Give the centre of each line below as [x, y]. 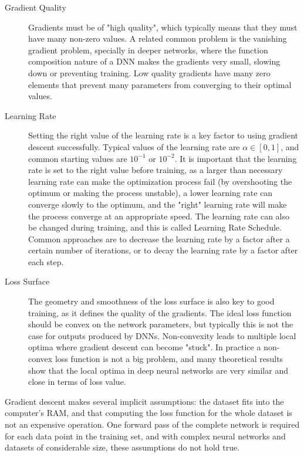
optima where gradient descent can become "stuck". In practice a [145, 347]
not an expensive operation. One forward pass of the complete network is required [152, 424]
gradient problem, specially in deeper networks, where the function [148, 50]
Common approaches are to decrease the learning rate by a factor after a [159, 238]
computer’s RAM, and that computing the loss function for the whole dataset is [148, 413]
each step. [46, 261]
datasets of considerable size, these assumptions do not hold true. [122, 447]
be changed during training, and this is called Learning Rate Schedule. [155, 227]
